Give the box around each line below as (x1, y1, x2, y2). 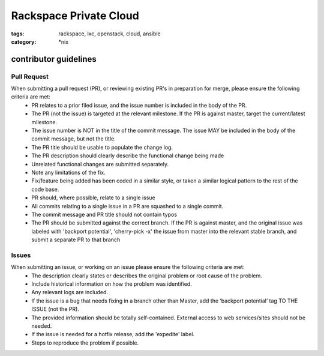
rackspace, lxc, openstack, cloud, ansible (58, 30, 161, 37)
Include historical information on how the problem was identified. (31, 280, 192, 288)
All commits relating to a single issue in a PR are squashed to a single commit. (31, 202, 224, 210)
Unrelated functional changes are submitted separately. (31, 160, 169, 167)
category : (11, 38, 37, 45)
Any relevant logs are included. (31, 289, 108, 296)
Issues (11, 251, 31, 259)
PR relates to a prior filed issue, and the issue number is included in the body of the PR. (31, 101, 247, 109)
